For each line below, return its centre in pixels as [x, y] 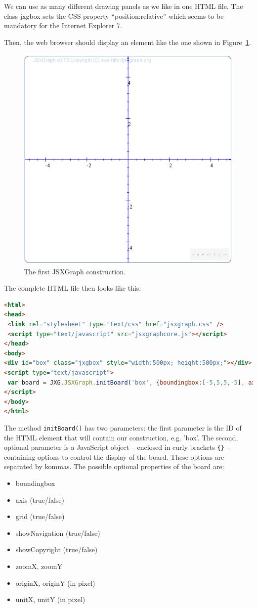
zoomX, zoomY [39, 566]
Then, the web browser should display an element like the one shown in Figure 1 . [128, 42]
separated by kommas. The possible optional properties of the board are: [114, 466]
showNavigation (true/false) [58, 533]
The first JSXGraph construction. [75, 271]
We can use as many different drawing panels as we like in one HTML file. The [124, 6]
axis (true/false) [40, 499]
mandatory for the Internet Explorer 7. [63, 25]
